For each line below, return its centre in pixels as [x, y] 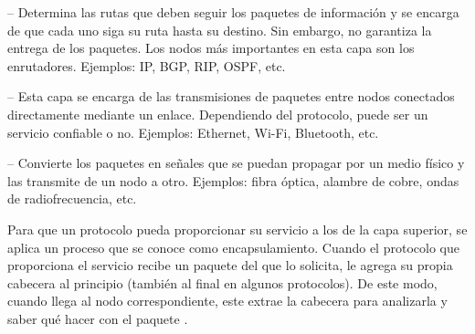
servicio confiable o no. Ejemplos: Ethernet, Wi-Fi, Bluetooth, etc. [193, 132]
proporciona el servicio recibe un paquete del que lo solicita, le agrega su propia [230, 265]
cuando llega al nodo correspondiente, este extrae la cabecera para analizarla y [227, 301]
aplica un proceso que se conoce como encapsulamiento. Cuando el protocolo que [233, 247]
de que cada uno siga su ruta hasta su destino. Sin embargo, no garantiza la [220, 30]
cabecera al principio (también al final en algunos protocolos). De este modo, [222, 282]
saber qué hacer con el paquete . [98, 318]
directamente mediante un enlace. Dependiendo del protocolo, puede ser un [218, 114]
